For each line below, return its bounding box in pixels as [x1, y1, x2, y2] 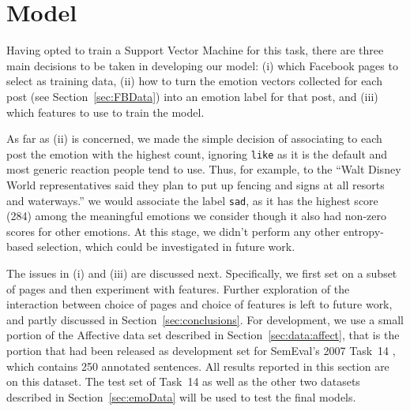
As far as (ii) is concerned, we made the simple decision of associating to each [6, 130, 382, 147]
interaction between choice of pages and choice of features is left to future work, [6, 296, 393, 312]
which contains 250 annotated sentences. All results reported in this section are [6, 357, 389, 374]
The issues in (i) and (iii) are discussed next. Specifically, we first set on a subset [6, 264, 397, 281]
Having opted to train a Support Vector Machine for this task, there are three [6, 42, 384, 58]
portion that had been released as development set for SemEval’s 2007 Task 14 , [6, 342, 396, 358]
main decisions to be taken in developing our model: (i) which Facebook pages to [6, 57, 398, 73]
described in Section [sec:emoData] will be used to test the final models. [6, 388, 356, 405]
